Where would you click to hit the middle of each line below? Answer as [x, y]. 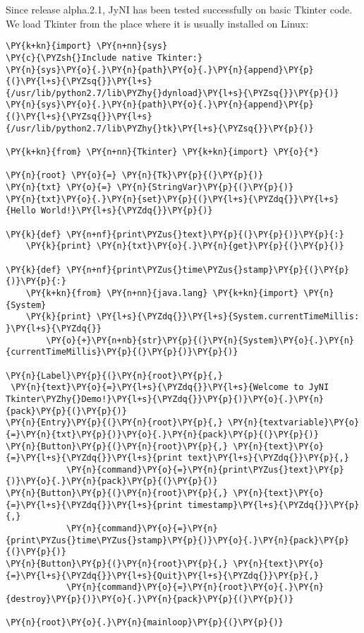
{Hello [21, 211]
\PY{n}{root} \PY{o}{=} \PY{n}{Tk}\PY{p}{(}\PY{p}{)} [135, 176]
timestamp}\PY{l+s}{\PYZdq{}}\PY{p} [273, 505]
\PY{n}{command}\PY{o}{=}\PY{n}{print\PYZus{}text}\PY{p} [205, 469]
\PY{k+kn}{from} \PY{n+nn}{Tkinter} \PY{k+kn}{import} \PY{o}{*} [162, 152]
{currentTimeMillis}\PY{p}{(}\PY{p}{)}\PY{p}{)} [122, 352]
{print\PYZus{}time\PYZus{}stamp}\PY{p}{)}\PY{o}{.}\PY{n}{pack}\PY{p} [177, 540]
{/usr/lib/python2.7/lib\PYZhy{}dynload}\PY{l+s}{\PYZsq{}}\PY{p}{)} [172, 93]
